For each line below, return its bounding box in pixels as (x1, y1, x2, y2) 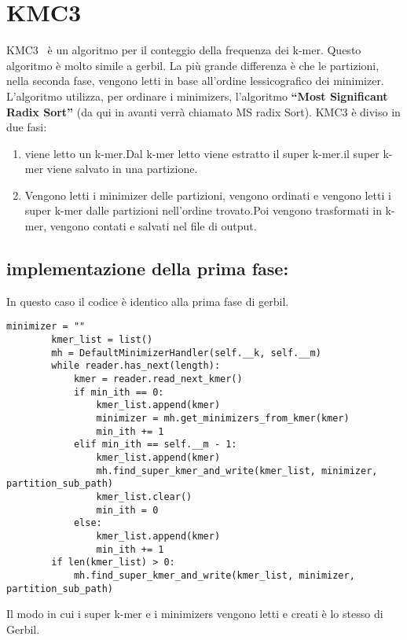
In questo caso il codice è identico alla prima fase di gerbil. (6, 292, 289, 309)
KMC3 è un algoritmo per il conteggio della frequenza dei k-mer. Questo (6, 42, 361, 58)
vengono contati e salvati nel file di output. (49, 218, 257, 234)
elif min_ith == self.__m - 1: (73, 439, 237, 451)
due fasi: (6, 119, 47, 135)
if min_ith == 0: (73, 386, 164, 398)
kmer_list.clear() (96, 491, 192, 502)
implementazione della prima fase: (6, 256, 289, 281)
